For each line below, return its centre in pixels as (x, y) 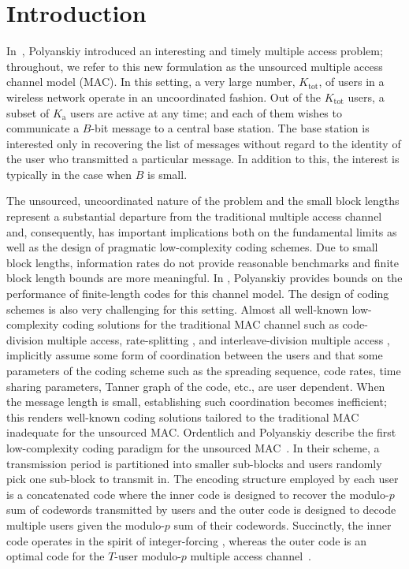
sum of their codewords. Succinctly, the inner (283, 524)
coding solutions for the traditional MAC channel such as (201, 324)
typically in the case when (69, 174)
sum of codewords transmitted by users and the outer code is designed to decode (201, 509)
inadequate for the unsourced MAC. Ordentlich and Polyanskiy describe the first (201, 432)
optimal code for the (56, 556)
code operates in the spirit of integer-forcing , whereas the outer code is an (187, 540)
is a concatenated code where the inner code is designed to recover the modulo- (198, 494)
